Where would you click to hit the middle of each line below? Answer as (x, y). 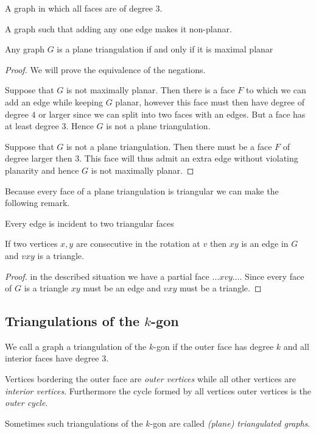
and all (296, 346)
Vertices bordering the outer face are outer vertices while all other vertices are (150, 379)
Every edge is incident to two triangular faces (90, 223)
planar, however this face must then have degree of (210, 101)
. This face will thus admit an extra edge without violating (189, 158)
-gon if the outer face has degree (214, 346)
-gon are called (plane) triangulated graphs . (230, 423)
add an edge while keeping (54, 101)
